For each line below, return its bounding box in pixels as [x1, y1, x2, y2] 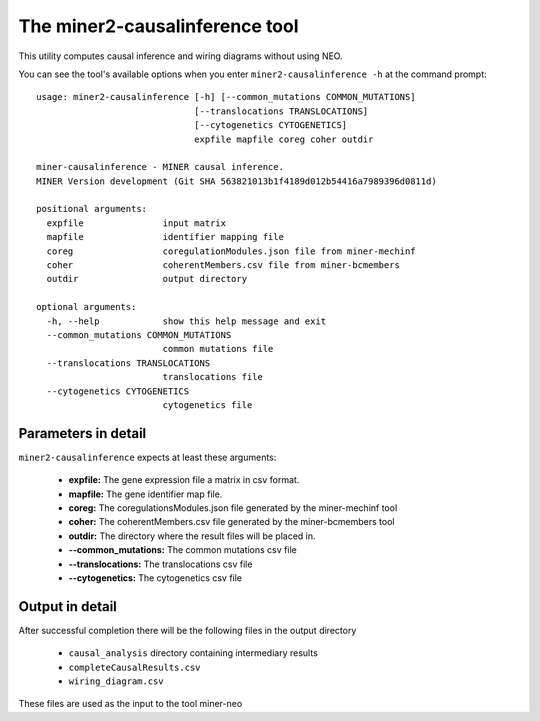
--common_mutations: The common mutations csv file [68, 544, 297, 556]
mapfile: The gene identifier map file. [68, 488, 223, 500]
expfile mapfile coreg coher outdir [193, 133, 374, 145]
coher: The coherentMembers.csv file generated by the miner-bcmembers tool [68, 516, 395, 528]
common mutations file [162, 343, 274, 355]
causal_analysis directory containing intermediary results [68, 647, 319, 659]
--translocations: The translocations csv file [68, 558, 253, 570]
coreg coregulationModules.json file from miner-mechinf [46, 245, 416, 257]
